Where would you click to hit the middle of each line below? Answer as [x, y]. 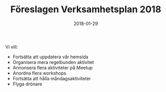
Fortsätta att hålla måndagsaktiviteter [52, 78]
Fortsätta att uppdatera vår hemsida [50, 57]
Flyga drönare [27, 84]
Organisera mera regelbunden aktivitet [53, 62]
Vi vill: [12, 47]
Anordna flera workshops [39, 73]
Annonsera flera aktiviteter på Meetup [53, 67]
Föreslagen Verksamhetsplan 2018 [86, 9]
